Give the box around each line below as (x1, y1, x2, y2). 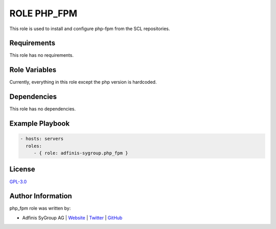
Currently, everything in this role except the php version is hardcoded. (9, 79, 157, 85)
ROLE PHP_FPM (9, 8, 78, 19)
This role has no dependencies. (9, 106, 76, 112)
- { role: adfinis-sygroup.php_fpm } (33, 150, 128, 156)
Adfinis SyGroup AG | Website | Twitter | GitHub (22, 215, 123, 221)
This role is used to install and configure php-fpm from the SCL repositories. (9, 26, 170, 32)
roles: (26, 143, 42, 149)
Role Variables (9, 65, 56, 74)
